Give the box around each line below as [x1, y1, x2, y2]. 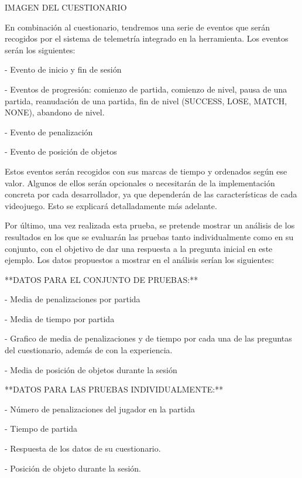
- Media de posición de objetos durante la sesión [5, 363, 177, 375]
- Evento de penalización [5, 125, 93, 138]
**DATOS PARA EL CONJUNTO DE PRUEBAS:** [5, 273, 198, 285]
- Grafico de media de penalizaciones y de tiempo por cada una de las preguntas [5, 332, 292, 344]
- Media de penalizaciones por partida [5, 293, 140, 305]
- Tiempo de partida [5, 422, 78, 435]
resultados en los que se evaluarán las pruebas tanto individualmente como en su [5, 230, 294, 243]
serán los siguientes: [5, 43, 75, 56]
